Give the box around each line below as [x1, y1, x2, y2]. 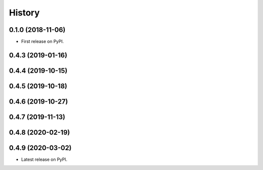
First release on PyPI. [21, 39, 64, 45]
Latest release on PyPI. [21, 156, 68, 162]
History [9, 7, 40, 18]
